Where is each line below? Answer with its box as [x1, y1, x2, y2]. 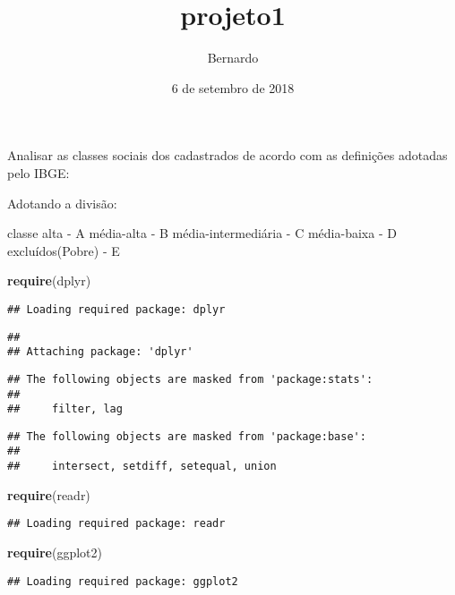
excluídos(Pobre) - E [7, 241, 120, 259]
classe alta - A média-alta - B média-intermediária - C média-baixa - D [7, 224, 397, 242]
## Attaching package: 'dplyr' [7, 345, 193, 359]
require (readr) [7, 485, 90, 504]
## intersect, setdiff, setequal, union [7, 460, 277, 473]
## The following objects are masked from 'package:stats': [7, 372, 373, 386]
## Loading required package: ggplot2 [7, 574, 238, 588]
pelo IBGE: [7, 163, 70, 182]
